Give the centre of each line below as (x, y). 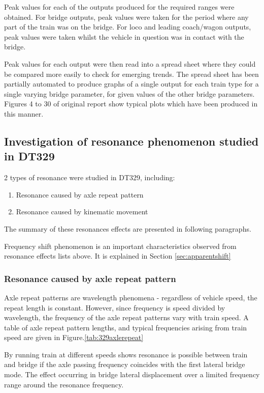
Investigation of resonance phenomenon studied (131, 141)
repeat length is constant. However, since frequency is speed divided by (115, 307)
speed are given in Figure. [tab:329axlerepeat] (74, 337)
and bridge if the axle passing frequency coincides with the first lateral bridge (125, 364)
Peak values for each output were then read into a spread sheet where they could (130, 63)
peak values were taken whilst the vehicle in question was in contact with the (124, 36)
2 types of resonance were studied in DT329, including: (90, 177)
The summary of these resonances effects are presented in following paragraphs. (128, 228)
